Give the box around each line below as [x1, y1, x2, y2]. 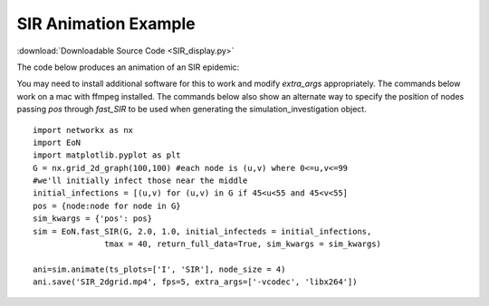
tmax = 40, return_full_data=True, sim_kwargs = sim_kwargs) [104, 239, 382, 249]
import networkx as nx [33, 125, 134, 135]
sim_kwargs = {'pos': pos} [33, 214, 153, 224]
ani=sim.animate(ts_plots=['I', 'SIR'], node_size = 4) [33, 263, 286, 274]
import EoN [33, 137, 81, 148]
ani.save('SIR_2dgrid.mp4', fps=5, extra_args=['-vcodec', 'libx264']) [33, 277, 358, 287]
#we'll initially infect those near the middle [33, 176, 248, 186]
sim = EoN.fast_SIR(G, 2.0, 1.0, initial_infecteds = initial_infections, [33, 226, 372, 236]
